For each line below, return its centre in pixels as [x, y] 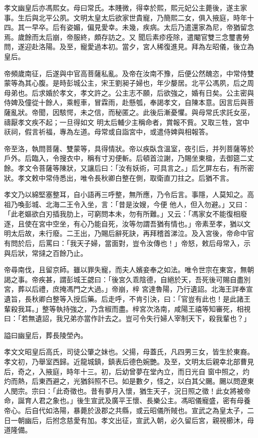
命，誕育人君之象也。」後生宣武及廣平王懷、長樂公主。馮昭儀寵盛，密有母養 [127, 400]
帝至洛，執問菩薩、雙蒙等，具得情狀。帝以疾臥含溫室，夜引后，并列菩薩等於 [129, 148]
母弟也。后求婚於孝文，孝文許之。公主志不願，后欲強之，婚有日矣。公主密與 [129, 92]
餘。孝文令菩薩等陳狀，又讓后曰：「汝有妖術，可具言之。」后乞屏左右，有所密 [129, 167]
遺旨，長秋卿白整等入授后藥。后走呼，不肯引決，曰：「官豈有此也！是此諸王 [127, 299]
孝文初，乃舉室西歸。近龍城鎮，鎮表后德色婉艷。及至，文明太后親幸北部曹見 [129, 361]
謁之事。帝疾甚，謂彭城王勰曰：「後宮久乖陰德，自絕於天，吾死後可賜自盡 [124, 279]
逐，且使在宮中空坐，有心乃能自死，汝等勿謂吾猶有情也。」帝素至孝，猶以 [124, 223]
